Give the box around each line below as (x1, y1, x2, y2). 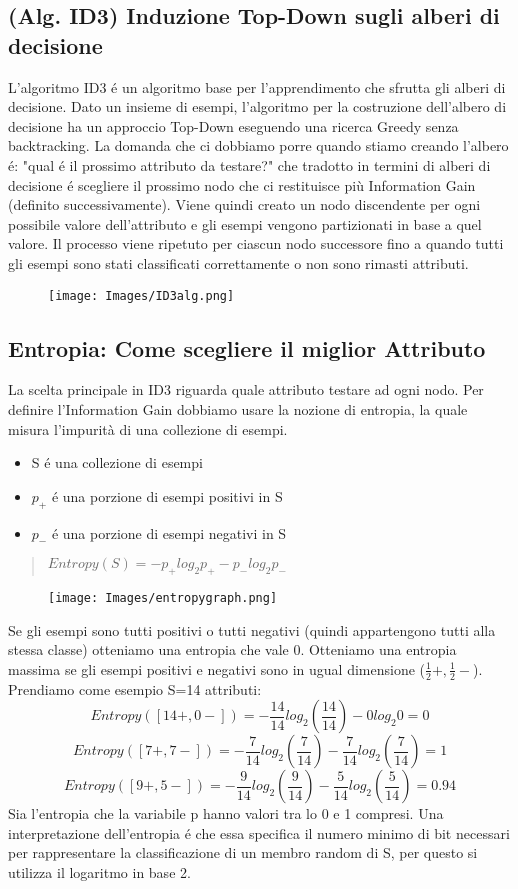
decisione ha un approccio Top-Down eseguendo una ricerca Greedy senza (8, 115, 459, 136)
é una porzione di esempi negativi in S (51, 522, 287, 543)
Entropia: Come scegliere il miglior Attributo (8, 332, 486, 363)
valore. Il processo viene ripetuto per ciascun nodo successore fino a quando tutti (8, 233, 504, 254)
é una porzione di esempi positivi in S (51, 485, 283, 506)
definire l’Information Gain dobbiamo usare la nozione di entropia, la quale (8, 398, 468, 419)
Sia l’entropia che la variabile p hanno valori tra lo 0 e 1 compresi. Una (8, 803, 444, 824)
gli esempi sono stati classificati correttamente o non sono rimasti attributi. (8, 252, 469, 273)
